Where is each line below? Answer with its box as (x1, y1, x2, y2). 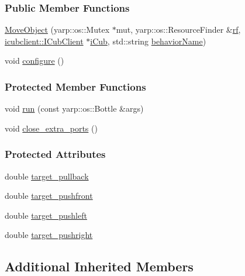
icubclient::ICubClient (5, 34, 84, 47)
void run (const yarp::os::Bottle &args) (5, 102, 144, 115)
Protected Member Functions (5, 79, 146, 94)
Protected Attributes (5, 147, 106, 161)
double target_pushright (5, 229, 93, 241)
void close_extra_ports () (5, 122, 98, 134)
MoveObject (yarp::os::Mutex (5, 23, 110, 36)
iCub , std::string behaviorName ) (90, 34, 206, 47)
